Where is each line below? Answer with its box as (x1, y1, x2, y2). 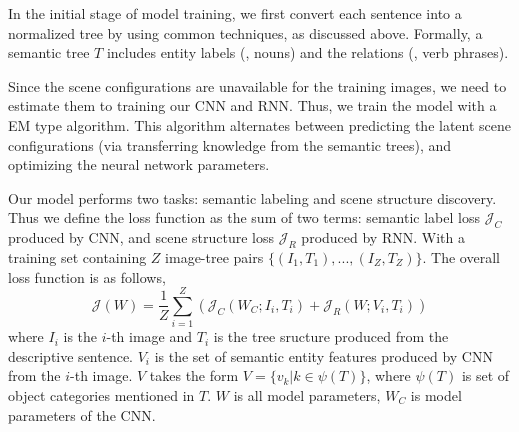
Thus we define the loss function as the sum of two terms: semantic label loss (8, 207, 480, 228)
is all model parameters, (233, 385, 381, 406)
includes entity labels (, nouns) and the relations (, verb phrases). (106, 42, 509, 63)
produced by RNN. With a (301, 227, 465, 248)
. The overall (422, 246, 500, 267)
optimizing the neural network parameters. (8, 154, 270, 175)
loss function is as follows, (8, 266, 166, 287)
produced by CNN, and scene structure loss (8, 227, 275, 248)
